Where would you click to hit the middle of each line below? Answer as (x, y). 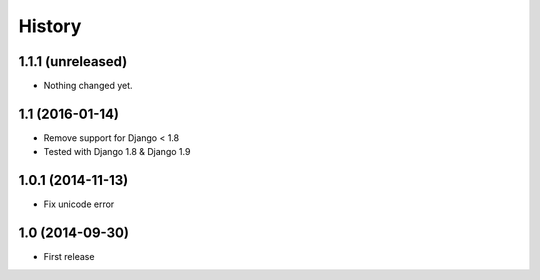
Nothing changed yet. (88, 86)
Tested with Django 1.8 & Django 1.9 (117, 152)
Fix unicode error (79, 204)
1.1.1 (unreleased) (73, 61)
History (50, 26)
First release (69, 257)
